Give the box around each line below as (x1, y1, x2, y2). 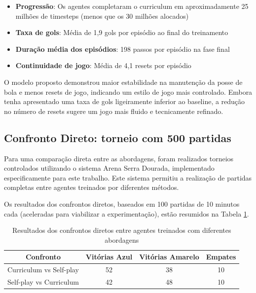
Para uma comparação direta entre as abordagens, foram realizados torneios (4, 153, 234, 163)
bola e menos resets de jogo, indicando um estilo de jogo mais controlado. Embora (4, 86, 253, 97)
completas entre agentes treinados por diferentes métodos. (4, 182, 179, 192)
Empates (206, 252, 236, 262)
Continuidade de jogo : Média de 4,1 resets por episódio (15, 60, 191, 71)
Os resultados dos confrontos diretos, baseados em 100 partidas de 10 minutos (4, 198, 240, 209)
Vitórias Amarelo (139, 252, 199, 262)
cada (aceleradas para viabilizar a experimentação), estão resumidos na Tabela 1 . (4, 208, 249, 219)
